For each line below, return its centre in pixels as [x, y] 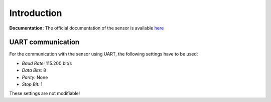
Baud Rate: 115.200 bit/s [47, 63]
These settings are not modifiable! [45, 93]
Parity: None [35, 77]
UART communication [44, 42]
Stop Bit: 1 [32, 84]
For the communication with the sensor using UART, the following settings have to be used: [104, 54]
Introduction [36, 13]
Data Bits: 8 [34, 70]
